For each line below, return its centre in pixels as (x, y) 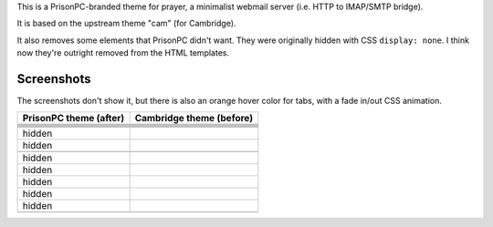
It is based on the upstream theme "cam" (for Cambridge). (126, 24)
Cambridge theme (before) (194, 119)
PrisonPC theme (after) (73, 119)
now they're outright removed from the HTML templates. (123, 53)
